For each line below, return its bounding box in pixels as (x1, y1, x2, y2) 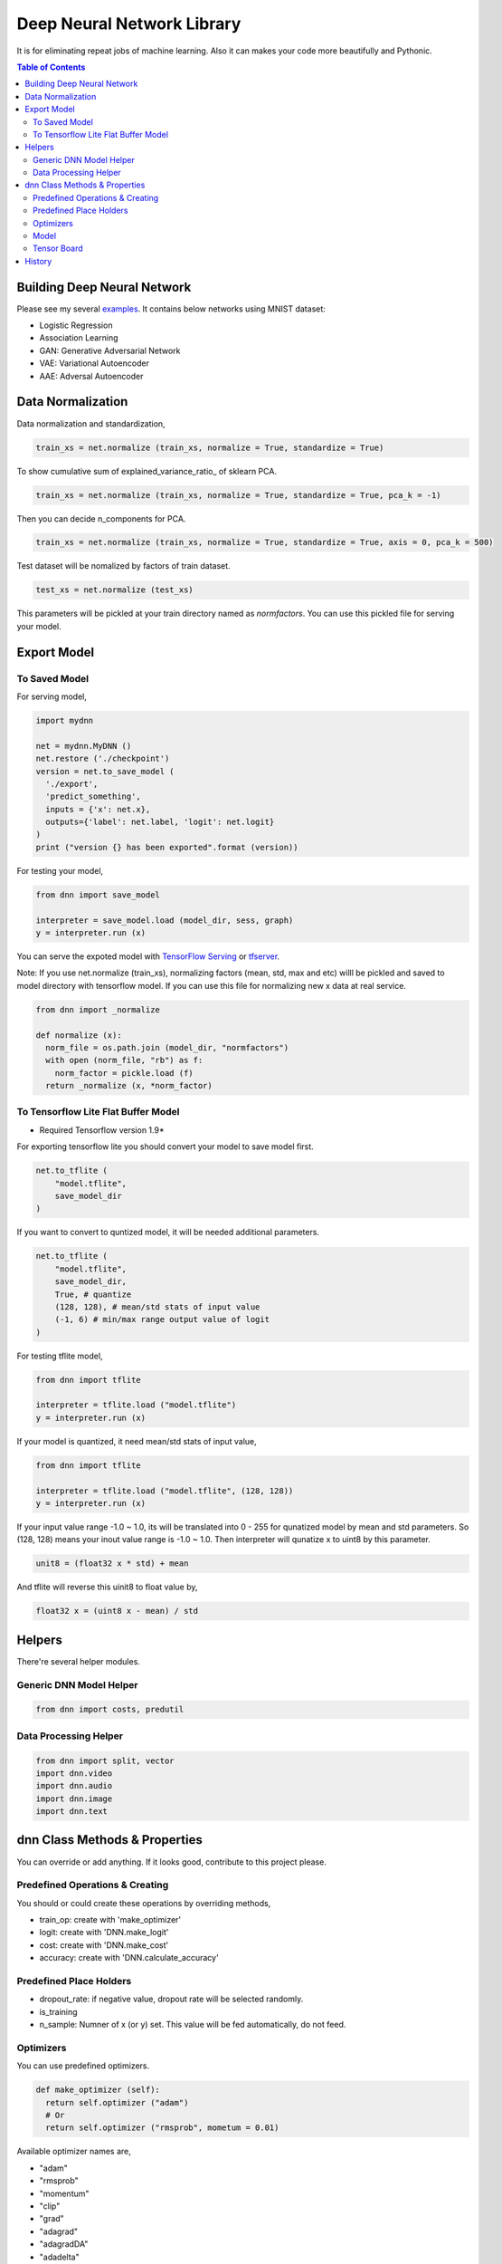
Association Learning (39, 332, 118, 343)
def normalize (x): (35, 1030, 122, 1041)
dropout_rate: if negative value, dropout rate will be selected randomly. (39, 1993, 304, 2005)
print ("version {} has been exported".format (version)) (35, 842, 298, 852)
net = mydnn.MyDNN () (35, 741, 132, 751)
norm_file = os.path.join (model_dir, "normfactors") (45, 1042, 289, 1052)
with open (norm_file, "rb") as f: (45, 1055, 204, 1066)
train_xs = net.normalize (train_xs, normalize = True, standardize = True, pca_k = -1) (35, 490, 442, 500)
